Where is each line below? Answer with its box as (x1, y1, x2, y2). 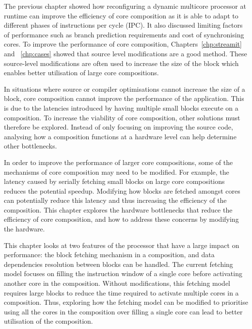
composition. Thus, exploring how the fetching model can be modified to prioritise (4, 297, 248, 307)
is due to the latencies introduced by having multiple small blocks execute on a (4, 102, 238, 113)
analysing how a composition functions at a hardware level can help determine (4, 131, 236, 141)
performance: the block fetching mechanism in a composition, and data (4, 249, 215, 260)
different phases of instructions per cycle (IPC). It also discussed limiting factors (4, 20, 243, 30)
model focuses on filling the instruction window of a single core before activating (4, 268, 242, 279)
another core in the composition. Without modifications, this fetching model (4, 278, 231, 288)
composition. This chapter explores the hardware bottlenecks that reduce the (4, 204, 233, 214)
